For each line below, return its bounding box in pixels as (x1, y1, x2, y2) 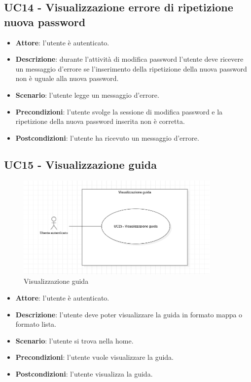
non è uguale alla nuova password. (15, 73, 119, 83)
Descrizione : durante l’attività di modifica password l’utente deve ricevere (15, 54, 244, 64)
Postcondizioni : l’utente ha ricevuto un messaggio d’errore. (15, 132, 199, 143)
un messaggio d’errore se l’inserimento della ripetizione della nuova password (15, 63, 247, 74)
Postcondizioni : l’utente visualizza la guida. (15, 368, 153, 379)
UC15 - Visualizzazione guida (4, 156, 157, 172)
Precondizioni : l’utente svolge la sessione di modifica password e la (15, 106, 223, 116)
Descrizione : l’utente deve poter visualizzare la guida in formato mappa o (15, 309, 243, 319)
